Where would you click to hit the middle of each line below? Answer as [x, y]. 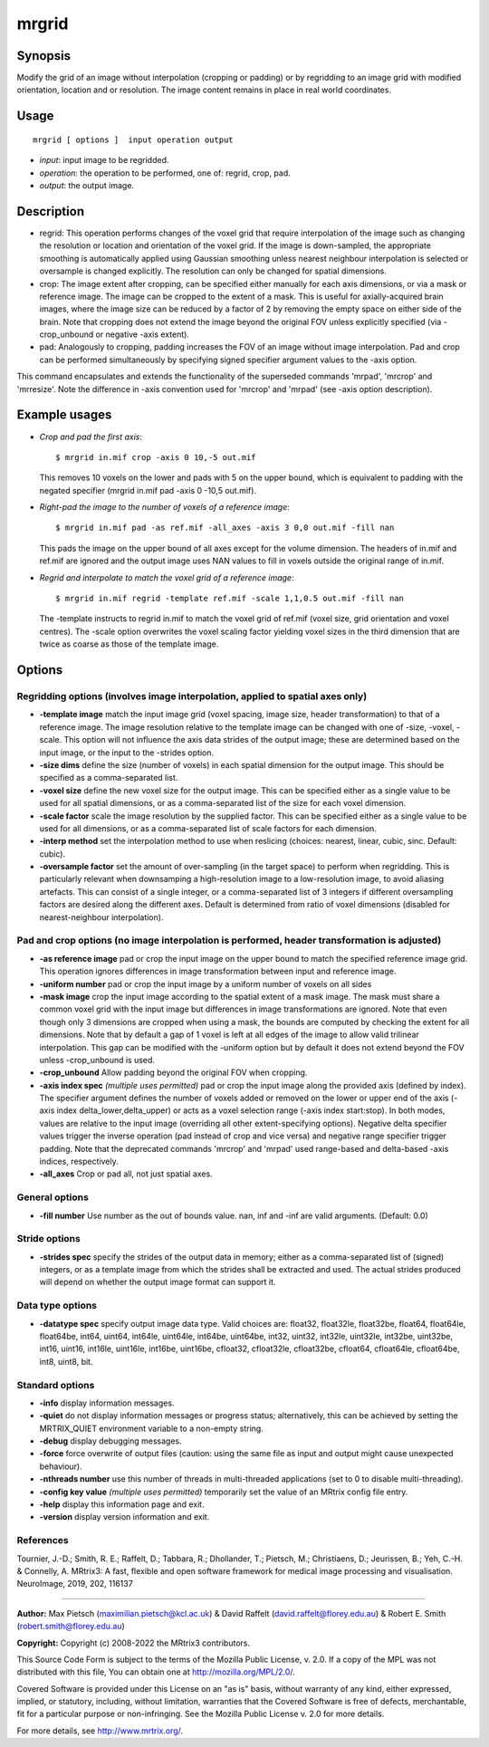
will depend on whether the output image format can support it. [158, 1282]
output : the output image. [87, 186]
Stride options [48, 1239]
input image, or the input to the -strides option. [127, 753]
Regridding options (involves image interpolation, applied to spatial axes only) [192, 696]
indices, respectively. [79, 1161]
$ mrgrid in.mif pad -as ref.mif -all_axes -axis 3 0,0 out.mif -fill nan [225, 528]
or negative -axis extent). [143, 334]
